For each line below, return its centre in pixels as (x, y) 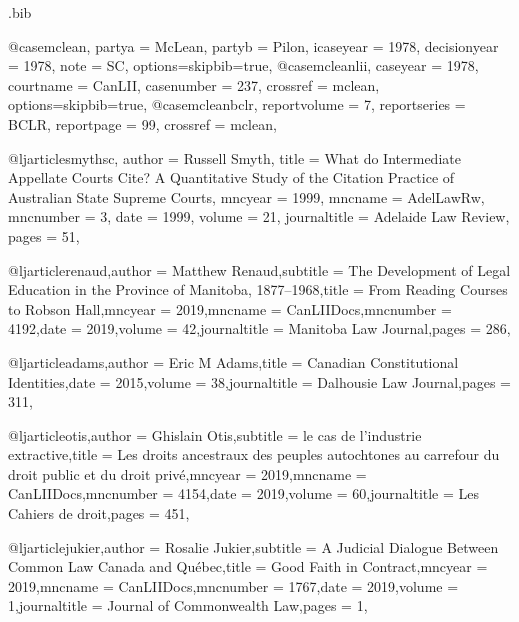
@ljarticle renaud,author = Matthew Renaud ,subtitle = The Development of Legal (259, 269)
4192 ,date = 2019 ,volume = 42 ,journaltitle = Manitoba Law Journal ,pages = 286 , (259, 328)
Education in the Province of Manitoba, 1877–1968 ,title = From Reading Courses (258, 289)
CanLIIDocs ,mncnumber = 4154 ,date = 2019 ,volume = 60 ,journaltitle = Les (244, 493)
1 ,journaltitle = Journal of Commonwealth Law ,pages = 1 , (188, 605)
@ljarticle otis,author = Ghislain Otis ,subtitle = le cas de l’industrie (215, 434)
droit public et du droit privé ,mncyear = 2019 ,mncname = (187, 473)
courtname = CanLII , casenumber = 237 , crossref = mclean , (194, 84)
